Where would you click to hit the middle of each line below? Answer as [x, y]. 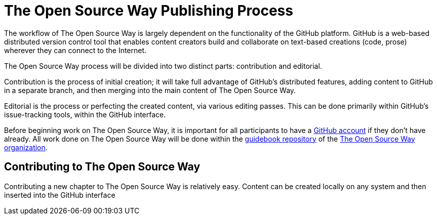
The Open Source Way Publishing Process [149, 11]
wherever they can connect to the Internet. [75, 50]
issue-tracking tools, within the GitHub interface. [85, 114]
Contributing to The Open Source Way [102, 167]
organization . [26, 147]
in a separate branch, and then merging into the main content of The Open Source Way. [150, 90]
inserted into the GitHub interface [60, 195]
